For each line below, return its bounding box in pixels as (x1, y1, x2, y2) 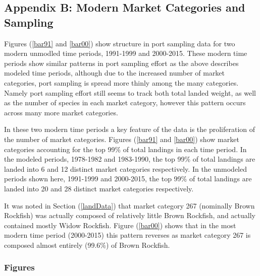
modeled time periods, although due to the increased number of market (4, 67, 225, 78)
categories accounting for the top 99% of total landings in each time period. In (4, 144, 247, 154)
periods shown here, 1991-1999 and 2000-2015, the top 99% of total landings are (4, 173, 252, 184)
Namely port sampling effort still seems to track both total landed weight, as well (4, 87, 256, 98)
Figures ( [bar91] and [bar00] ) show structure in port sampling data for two (4, 38, 235, 48)
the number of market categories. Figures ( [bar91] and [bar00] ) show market (4, 133, 239, 144)
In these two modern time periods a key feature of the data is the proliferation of (4, 124, 255, 134)
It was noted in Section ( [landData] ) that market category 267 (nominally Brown (4, 200, 255, 211)
